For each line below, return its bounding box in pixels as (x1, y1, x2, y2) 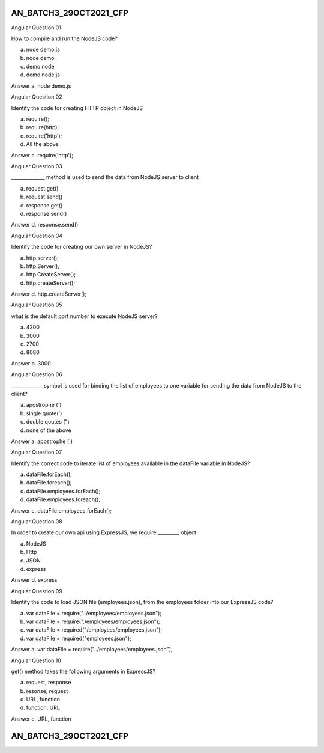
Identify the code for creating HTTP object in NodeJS (11, 104, 143, 111)
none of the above (26, 427, 71, 434)
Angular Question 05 (11, 301, 62, 309)
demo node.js (26, 71, 60, 78)
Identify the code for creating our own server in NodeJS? (11, 243, 152, 251)
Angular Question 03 (11, 162, 62, 169)
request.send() (26, 193, 63, 201)
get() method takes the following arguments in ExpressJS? (11, 668, 156, 675)
